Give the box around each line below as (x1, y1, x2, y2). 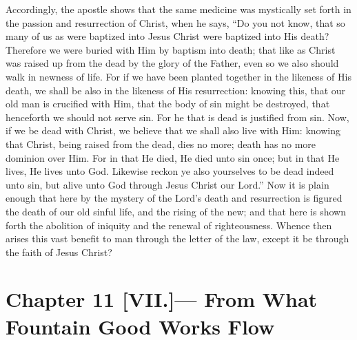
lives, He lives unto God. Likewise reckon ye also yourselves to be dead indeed (6, 164, 334, 178)
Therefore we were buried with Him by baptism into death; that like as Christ (6, 42, 336, 56)
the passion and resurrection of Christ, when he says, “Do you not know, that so (6, 15, 345, 30)
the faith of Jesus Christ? (6, 244, 112, 259)
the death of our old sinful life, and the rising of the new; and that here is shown (6, 204, 346, 218)
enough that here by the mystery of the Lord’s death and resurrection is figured (6, 191, 343, 205)
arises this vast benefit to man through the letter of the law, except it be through (6, 231, 349, 246)
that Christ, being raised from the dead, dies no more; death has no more (6, 136, 316, 151)
